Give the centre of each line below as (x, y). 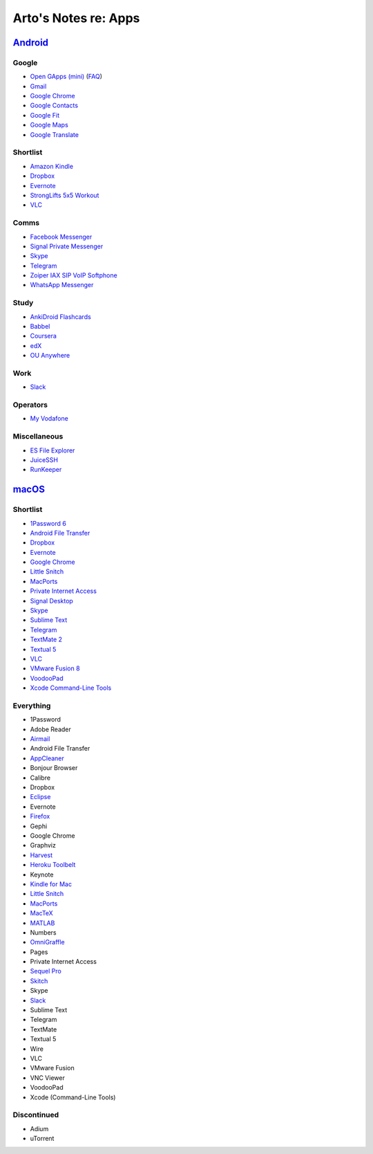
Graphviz (43, 845)
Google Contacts (54, 106)
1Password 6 (48, 523)
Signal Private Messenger (67, 246)
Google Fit (45, 115)
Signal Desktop (52, 601)
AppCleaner (47, 758)
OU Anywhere (50, 356)
